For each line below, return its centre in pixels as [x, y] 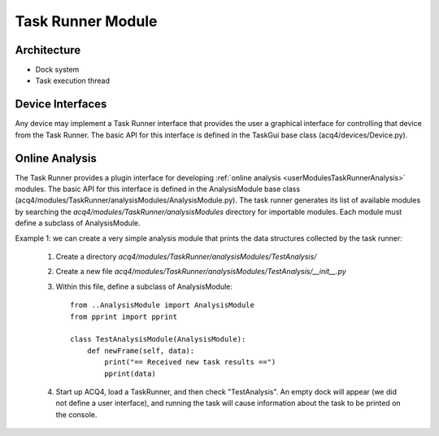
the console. [76, 414]
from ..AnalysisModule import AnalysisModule [163, 305]
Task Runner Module [86, 21]
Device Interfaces [61, 105]
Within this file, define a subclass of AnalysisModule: [144, 286]
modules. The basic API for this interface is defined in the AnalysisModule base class [158, 189]
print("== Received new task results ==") [190, 362]
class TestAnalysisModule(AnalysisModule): [158, 339]
